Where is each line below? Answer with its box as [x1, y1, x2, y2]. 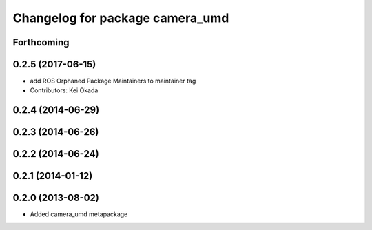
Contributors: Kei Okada [30, 86, 99, 94]
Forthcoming [12, 36, 70, 48]
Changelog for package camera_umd [12, 10, 229, 25]
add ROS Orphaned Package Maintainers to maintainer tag [30, 76, 196, 85]
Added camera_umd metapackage [30, 210, 128, 218]
